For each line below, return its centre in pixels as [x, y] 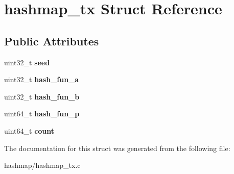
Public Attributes [52, 41]
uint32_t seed [27, 62]
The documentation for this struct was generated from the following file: [117, 148]
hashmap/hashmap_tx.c [42, 165]
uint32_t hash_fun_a [42, 79]
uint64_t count [29, 130]
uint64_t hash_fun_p [42, 114]
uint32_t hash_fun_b [42, 96]
